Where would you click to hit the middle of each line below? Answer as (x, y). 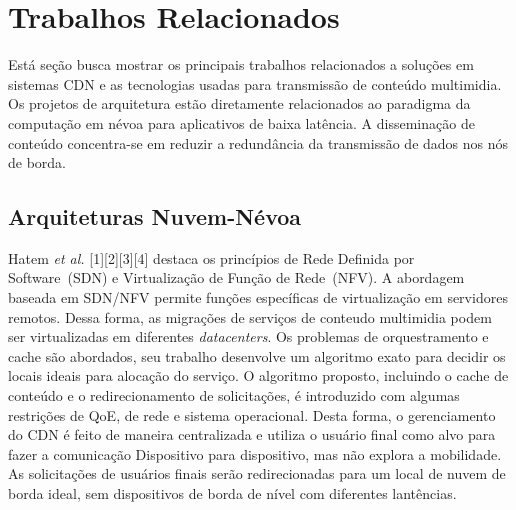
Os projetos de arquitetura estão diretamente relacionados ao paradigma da (239, 103)
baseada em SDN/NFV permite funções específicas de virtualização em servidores (258, 297)
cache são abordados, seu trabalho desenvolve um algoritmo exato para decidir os (257, 355)
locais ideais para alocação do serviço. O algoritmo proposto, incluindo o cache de (258, 375)
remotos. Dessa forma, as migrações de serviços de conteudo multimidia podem (250, 316)
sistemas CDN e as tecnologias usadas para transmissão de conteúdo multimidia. (255, 83)
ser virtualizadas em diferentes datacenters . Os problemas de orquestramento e (248, 336)
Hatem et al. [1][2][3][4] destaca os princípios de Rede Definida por (211, 257)
